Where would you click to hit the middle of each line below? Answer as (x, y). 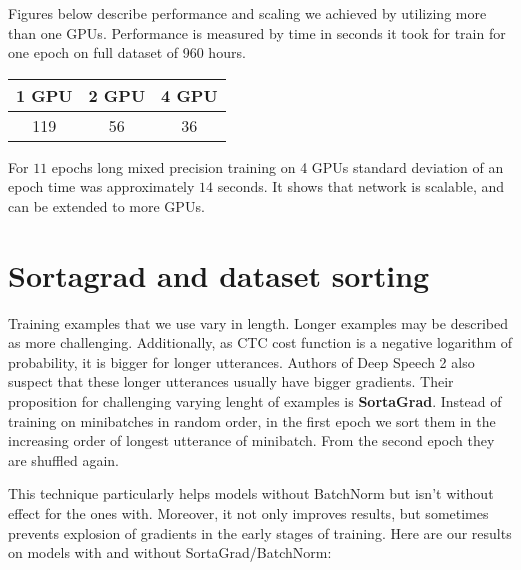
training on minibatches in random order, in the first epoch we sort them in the (252, 420)
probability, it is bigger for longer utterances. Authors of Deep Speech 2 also (241, 361)
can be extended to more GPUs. (106, 205)
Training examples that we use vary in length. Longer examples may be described (258, 322)
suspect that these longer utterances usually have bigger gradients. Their (231, 381)
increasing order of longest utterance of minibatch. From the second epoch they (251, 440)
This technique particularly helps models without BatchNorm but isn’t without (251, 493)
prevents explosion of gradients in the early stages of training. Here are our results (260, 532)
